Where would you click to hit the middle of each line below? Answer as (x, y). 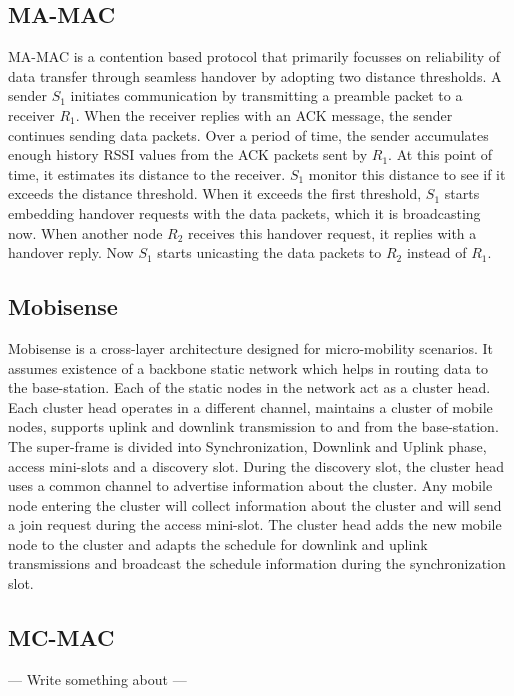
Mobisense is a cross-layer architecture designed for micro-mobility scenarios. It (251, 347)
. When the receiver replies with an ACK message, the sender (264, 114)
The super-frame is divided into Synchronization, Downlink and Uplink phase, (247, 445)
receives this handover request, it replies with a (332, 232)
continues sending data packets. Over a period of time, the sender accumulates (248, 134)
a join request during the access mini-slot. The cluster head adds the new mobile (255, 524)
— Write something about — (97, 678)
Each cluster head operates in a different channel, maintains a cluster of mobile (250, 406)
